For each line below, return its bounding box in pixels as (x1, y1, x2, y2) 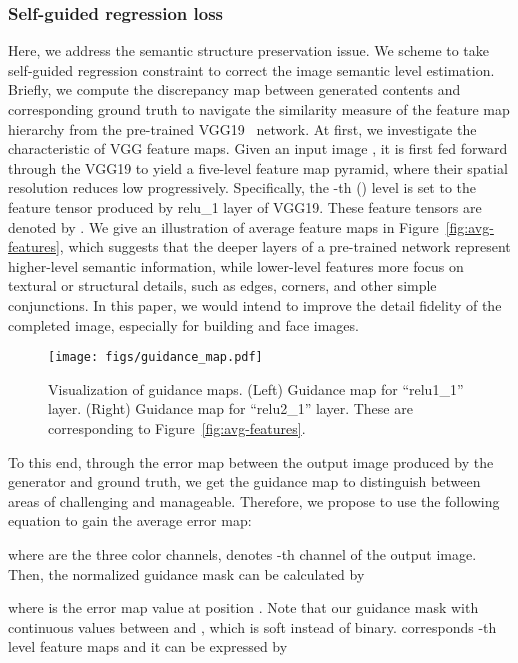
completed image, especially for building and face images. (8, 314, 359, 335)
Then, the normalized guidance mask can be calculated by (8, 563, 365, 584)
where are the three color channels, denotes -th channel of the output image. (8, 543, 477, 564)
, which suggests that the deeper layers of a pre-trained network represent (59, 236, 511, 257)
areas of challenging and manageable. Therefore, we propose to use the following (8, 490, 500, 511)
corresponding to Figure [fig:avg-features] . (48, 417, 306, 438)
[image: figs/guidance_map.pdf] (48, 350, 263, 365)
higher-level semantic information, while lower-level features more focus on (8, 255, 464, 276)
